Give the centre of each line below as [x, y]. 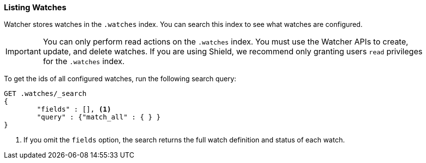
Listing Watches [35, 7]
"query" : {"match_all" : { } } [99, 117]
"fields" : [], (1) [74, 109]
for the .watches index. [84, 61]
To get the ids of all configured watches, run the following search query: [120, 79]
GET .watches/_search [45, 94]
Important [23, 52]
